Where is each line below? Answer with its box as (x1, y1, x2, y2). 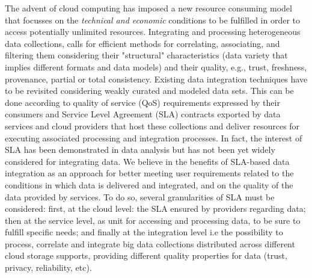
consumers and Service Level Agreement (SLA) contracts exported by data (5, 108, 281, 120)
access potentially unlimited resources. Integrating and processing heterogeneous (5, 25, 301, 38)
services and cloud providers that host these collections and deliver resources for (5, 119, 300, 132)
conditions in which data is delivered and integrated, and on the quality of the (5, 178, 293, 191)
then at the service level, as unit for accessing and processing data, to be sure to (5, 214, 301, 226)
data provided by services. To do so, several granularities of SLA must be (5, 190, 275, 203)
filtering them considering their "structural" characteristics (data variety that (5, 49, 288, 61)
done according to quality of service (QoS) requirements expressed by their (5, 96, 280, 108)
